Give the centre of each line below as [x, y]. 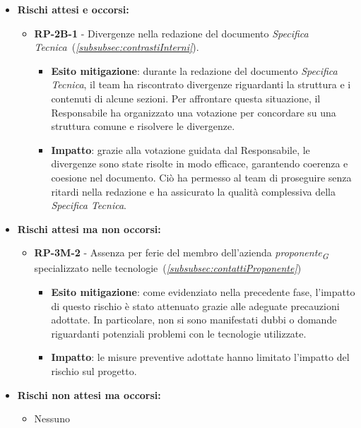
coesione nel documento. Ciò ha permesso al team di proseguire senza [201, 177]
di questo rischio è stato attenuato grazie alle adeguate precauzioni [195, 305]
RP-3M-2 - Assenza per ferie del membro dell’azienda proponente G [181, 254]
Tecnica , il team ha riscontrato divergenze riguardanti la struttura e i [201, 84]
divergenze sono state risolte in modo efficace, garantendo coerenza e [200, 164]
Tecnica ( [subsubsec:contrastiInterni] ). [117, 47]
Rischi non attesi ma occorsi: [89, 394]
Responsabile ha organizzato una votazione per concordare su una [194, 112]
